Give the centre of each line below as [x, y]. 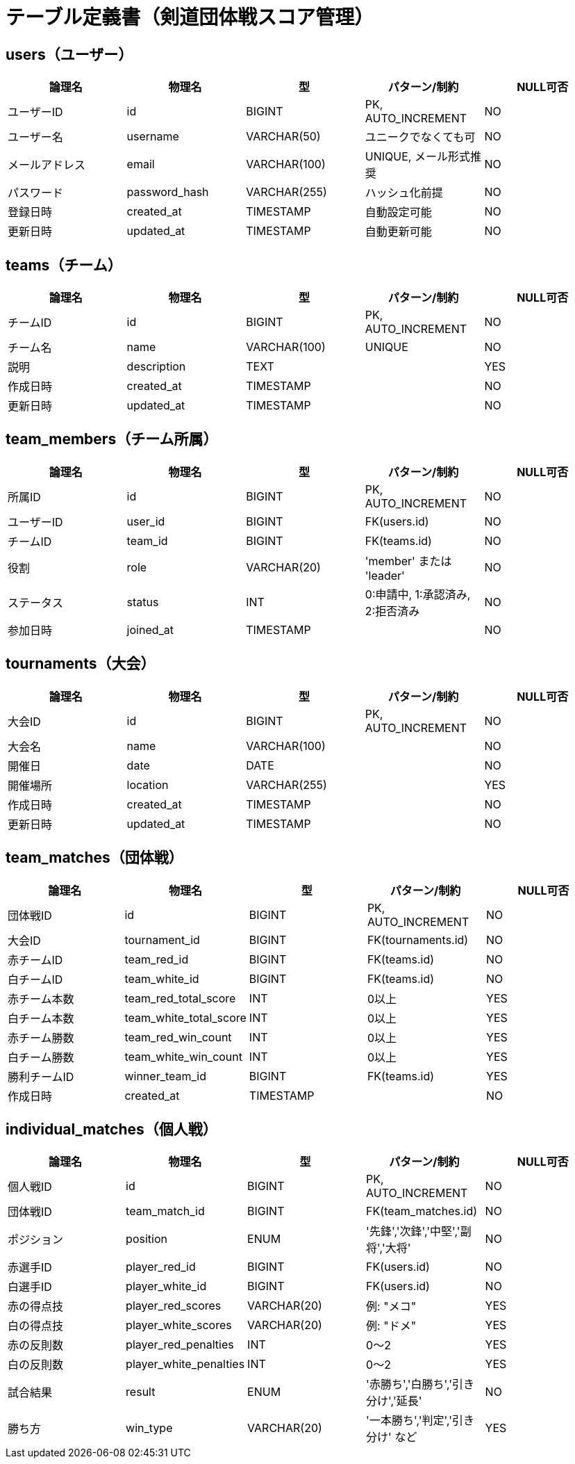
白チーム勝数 [41, 1057]
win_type [149, 1428]
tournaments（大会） [81, 664]
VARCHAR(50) [283, 137]
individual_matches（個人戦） [111, 1129]
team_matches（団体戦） [94, 858]
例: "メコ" [391, 1307]
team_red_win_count [178, 1037]
